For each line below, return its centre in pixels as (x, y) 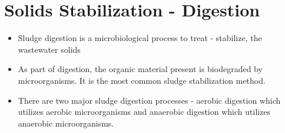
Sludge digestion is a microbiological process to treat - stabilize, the (140, 38)
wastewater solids (49, 49)
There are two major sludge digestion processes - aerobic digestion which (149, 100)
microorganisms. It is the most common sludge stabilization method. (142, 80)
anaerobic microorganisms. (66, 123)
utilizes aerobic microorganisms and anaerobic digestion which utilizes (144, 112)
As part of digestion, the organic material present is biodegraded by (140, 69)
